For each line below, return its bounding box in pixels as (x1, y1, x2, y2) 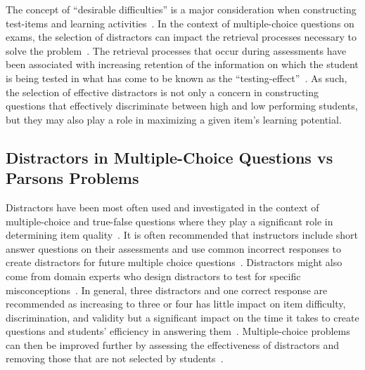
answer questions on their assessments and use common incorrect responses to (6, 241, 342, 256)
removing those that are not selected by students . (6, 351, 224, 366)
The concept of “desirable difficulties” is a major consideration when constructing (6, 2, 357, 16)
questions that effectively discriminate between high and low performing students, (6, 98, 358, 113)
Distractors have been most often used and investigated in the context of (6, 199, 319, 214)
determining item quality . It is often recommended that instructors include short (6, 227, 359, 242)
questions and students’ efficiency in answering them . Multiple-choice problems (6, 324, 350, 338)
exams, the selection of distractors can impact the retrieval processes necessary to (6, 29, 357, 44)
